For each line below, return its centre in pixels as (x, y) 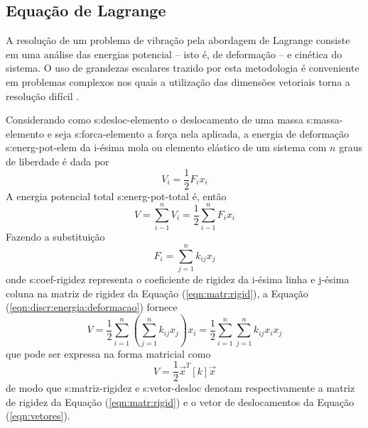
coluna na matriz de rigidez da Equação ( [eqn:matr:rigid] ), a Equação (157, 293)
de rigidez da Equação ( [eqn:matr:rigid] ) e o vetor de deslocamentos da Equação (180, 401)
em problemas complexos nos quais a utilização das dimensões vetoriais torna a (178, 81)
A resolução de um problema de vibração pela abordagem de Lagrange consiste (178, 40)
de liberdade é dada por (58, 161)
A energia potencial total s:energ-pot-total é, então (116, 196)
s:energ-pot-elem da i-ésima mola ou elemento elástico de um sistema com (166, 147)
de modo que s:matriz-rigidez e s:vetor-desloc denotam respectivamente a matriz (180, 388)
